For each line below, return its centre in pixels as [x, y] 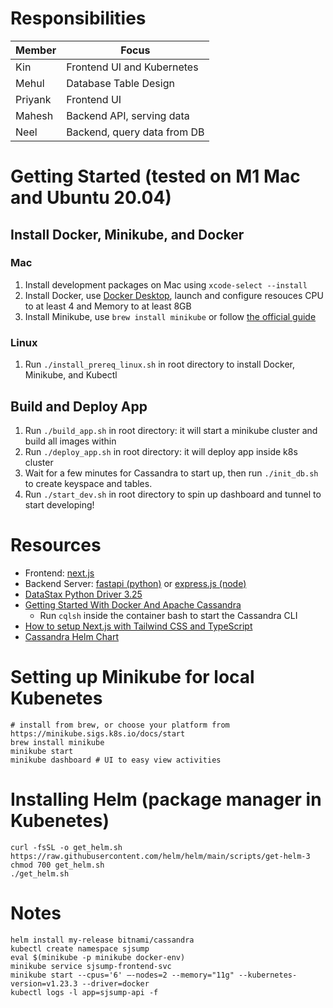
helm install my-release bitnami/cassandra [102, 940]
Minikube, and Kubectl [71, 375]
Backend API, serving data [128, 115]
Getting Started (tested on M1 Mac [155, 176]
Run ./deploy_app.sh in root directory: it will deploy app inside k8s [161, 451]
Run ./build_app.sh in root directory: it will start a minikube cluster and [171, 430]
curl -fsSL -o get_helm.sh [66, 847]
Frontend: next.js [59, 573]
